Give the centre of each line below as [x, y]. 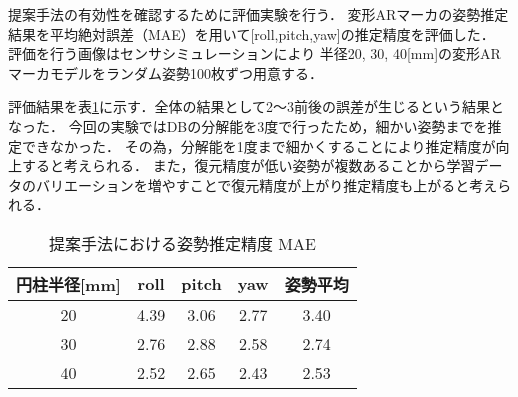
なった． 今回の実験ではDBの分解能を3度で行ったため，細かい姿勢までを [248, 125]
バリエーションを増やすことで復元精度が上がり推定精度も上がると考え [266, 184]
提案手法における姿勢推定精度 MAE [182, 243]
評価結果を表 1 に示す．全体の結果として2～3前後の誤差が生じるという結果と [256, 106]
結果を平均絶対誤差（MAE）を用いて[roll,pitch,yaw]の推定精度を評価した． [251, 33]
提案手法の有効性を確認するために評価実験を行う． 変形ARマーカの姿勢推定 [258, 14]
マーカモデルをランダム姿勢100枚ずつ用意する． [165, 72]
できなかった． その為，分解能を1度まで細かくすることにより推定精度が [258, 145]
